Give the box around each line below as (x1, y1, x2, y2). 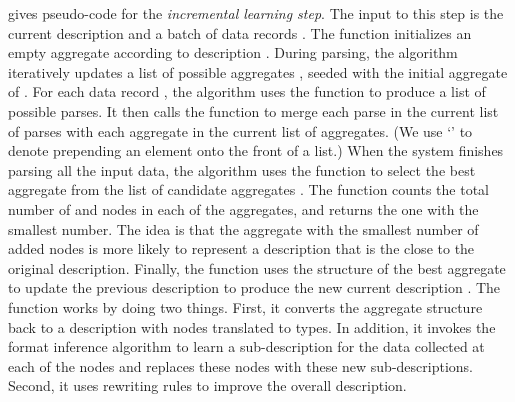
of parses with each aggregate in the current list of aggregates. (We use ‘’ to (8, 120, 473, 141)
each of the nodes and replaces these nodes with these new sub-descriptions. (8, 355, 473, 376)
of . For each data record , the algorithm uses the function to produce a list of (8, 81, 486, 102)
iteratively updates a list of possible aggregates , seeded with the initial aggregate (8, 61, 508, 82)
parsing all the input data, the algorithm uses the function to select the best (8, 159, 476, 180)
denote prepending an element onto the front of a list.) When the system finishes (8, 140, 504, 161)
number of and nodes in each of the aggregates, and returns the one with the (8, 198, 479, 219)
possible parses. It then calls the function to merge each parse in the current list (8, 100, 499, 121)
